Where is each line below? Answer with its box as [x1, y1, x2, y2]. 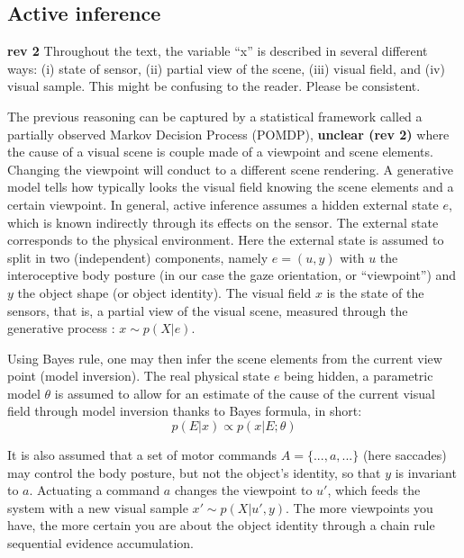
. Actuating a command [29, 481, 160, 499]
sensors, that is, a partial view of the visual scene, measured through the [7, 301, 408, 319]
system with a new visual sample [7, 498, 188, 517]
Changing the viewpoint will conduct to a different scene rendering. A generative [7, 159, 453, 178]
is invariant [395, 463, 457, 481]
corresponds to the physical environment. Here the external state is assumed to [7, 230, 444, 249]
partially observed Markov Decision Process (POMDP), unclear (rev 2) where [7, 124, 450, 143]
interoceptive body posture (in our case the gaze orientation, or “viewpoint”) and [7, 265, 457, 284]
